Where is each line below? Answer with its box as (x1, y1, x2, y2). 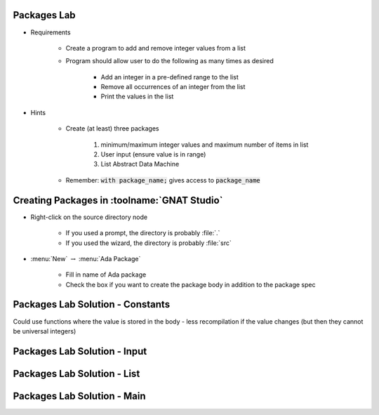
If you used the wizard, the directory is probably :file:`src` (65, 239, 232, 247)
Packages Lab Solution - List (13, 367, 140, 379)
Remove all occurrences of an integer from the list (100, 83, 246, 91)
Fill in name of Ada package (65, 270, 147, 279)
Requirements (30, 28, 71, 37)
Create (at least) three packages (65, 124, 159, 133)
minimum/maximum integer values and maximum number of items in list (100, 140, 309, 149)
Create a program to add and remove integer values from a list (65, 44, 246, 52)
